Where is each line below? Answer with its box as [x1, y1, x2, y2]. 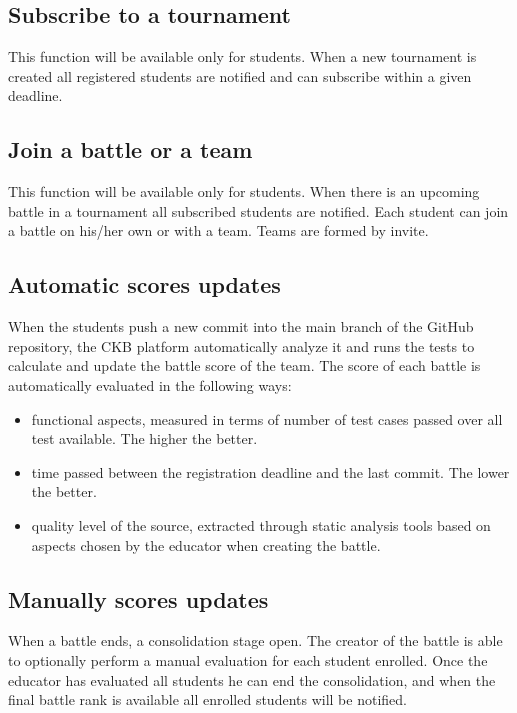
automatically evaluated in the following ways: [8, 374, 292, 395]
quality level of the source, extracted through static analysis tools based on [31, 514, 491, 535]
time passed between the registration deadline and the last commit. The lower [31, 461, 510, 482]
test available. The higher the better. [31, 428, 258, 449]
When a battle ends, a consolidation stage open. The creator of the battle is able [8, 630, 503, 651]
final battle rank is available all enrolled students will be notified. [8, 689, 407, 710]
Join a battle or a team [8, 134, 253, 165]
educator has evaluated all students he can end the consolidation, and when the [8, 669, 496, 690]
